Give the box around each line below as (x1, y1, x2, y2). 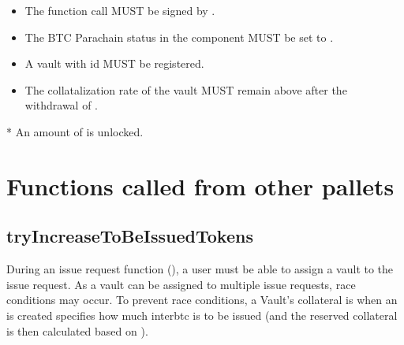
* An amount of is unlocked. (6, 123, 144, 139)
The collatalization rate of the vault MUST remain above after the (24, 81, 347, 98)
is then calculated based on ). (6, 322, 148, 339)
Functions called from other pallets (6, 169, 395, 202)
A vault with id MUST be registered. (24, 55, 204, 72)
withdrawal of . (24, 97, 99, 113)
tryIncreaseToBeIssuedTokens (6, 224, 253, 248)
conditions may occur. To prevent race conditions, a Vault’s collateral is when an (6, 291, 398, 308)
